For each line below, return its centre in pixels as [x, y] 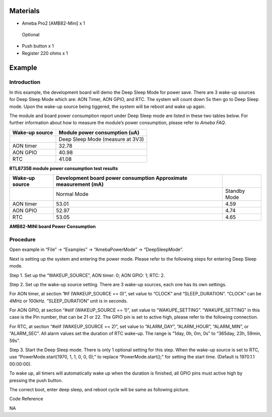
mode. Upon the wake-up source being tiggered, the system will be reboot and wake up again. [108, 107]
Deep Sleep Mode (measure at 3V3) [101, 139]
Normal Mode [72, 194]
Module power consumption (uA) [99, 132]
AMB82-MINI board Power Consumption [52, 227]
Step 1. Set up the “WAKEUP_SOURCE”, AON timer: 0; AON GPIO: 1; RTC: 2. [87, 275]
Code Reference [26, 399]
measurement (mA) [80, 184]
